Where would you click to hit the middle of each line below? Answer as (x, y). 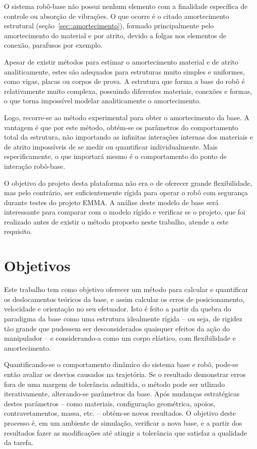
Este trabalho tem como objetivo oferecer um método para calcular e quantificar (126, 289)
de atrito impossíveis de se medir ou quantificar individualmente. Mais (111, 146)
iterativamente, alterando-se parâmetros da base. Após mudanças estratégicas (122, 394)
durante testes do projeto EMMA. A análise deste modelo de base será (111, 202)
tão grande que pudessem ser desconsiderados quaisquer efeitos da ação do (117, 328)
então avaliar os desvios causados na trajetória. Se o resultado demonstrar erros (125, 374)
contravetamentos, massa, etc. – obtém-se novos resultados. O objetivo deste (120, 413)
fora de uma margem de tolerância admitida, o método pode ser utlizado (115, 384)
